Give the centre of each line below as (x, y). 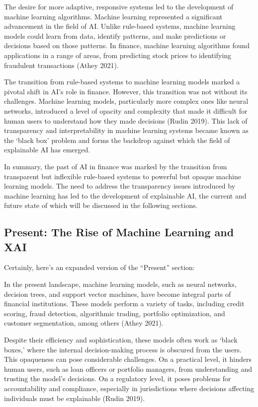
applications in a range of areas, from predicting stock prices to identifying (118, 55)
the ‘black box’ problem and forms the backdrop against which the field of (117, 140)
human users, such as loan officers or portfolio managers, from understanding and (128, 369)
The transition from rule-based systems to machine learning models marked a (122, 82)
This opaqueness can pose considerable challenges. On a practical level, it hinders (128, 359)
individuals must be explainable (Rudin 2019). (75, 398)
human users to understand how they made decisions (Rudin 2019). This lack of (126, 120)
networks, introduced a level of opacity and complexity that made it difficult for (126, 110)
